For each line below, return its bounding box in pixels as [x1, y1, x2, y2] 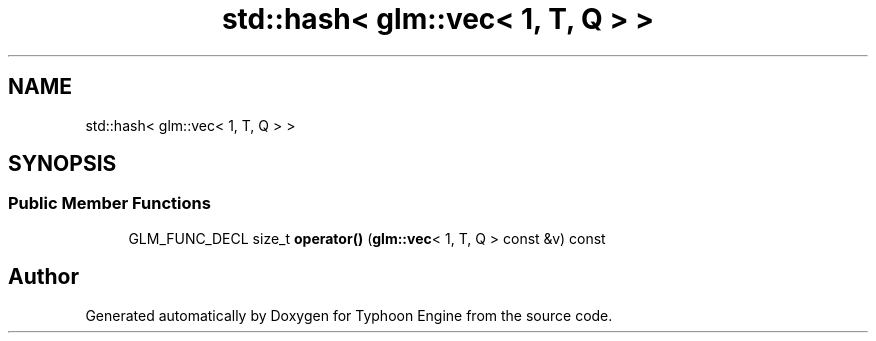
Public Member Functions [8, 193, 211, 214]
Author [8, 264, 79, 290]
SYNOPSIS [8, 151, 117, 177]
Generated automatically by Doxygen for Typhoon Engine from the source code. [85, 306, 613, 324]
